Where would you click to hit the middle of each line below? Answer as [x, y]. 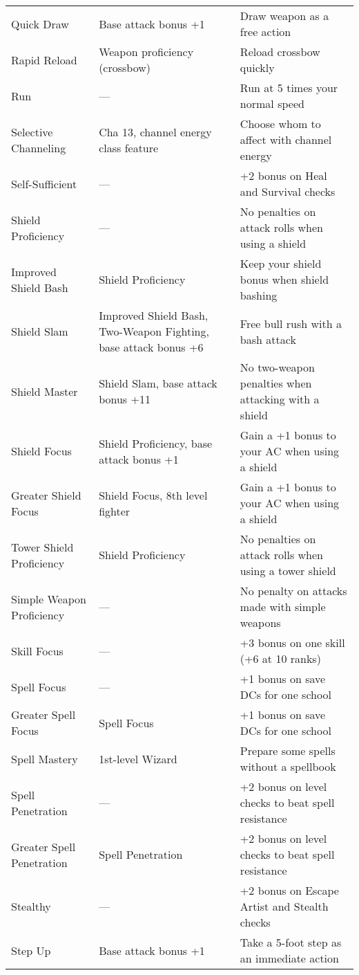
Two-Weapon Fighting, [154, 331]
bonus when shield [284, 279]
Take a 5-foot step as [291, 942]
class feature [129, 147]
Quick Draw [40, 24]
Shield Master [45, 391]
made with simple [283, 607]
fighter [115, 511]
